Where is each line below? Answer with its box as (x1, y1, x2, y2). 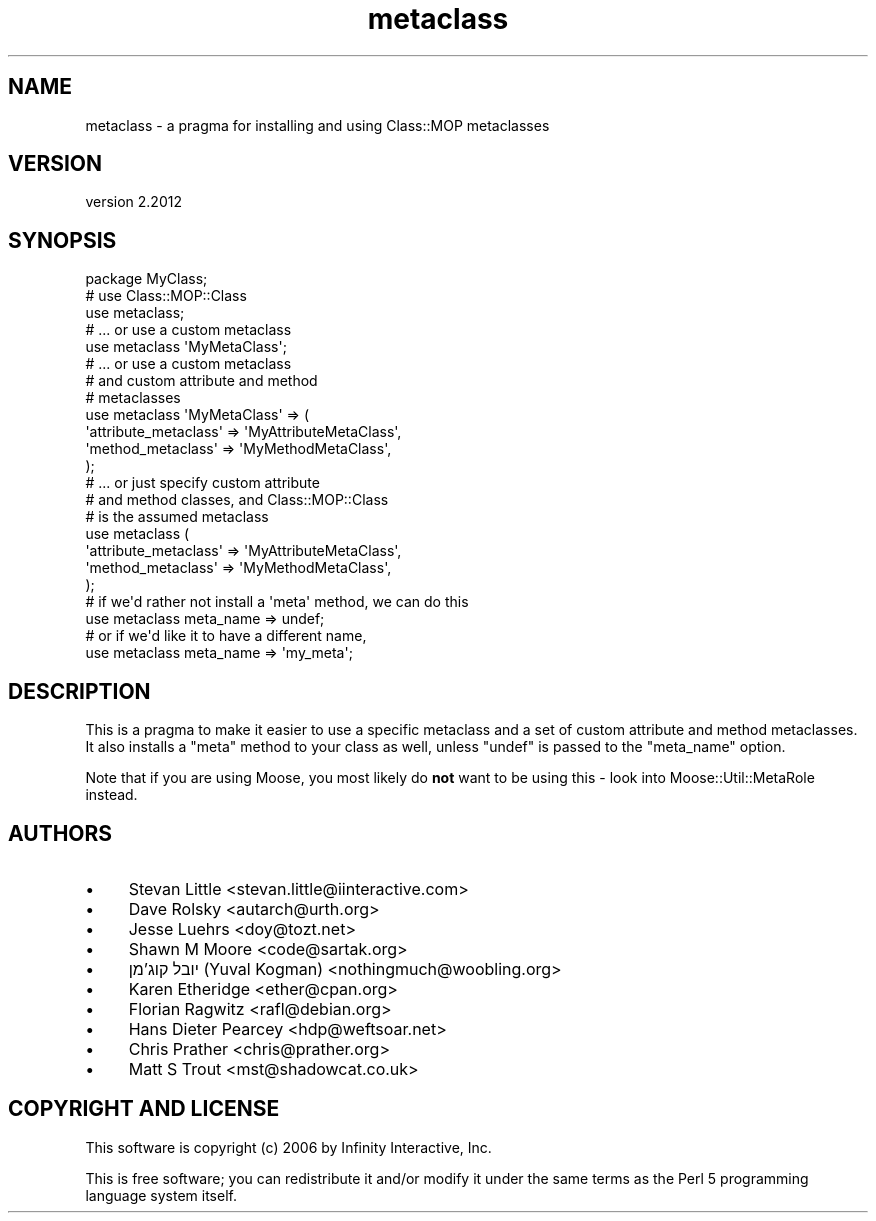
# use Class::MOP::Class (85, 287, 247, 305)
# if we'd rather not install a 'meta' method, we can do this (85, 593, 469, 611)
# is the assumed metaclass (85, 508, 269, 526)
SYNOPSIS (8, 227, 117, 253)
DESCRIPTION (8, 678, 151, 704)
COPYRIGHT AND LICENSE (8, 1096, 280, 1122)
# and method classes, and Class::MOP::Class (85, 491, 389, 509)
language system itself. (85, 1186, 237, 1204)
